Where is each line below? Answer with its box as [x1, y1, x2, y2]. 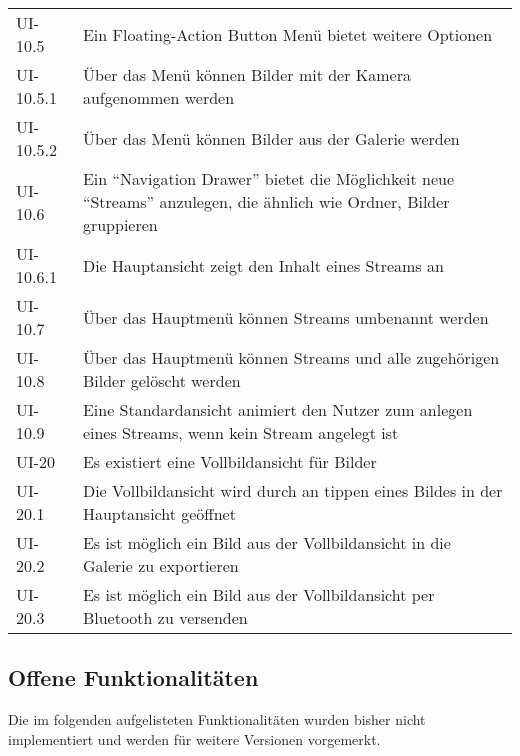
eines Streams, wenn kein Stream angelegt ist [82, 421, 399, 444]
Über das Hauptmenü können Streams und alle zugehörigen [82, 346, 500, 369]
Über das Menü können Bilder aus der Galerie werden [82, 126, 460, 150]
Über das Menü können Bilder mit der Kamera [82, 63, 411, 86]
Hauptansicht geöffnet [82, 502, 236, 525]
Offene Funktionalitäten [8, 662, 259, 693]
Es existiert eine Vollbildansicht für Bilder [82, 450, 377, 473]
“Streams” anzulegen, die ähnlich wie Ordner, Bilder [82, 190, 450, 213]
